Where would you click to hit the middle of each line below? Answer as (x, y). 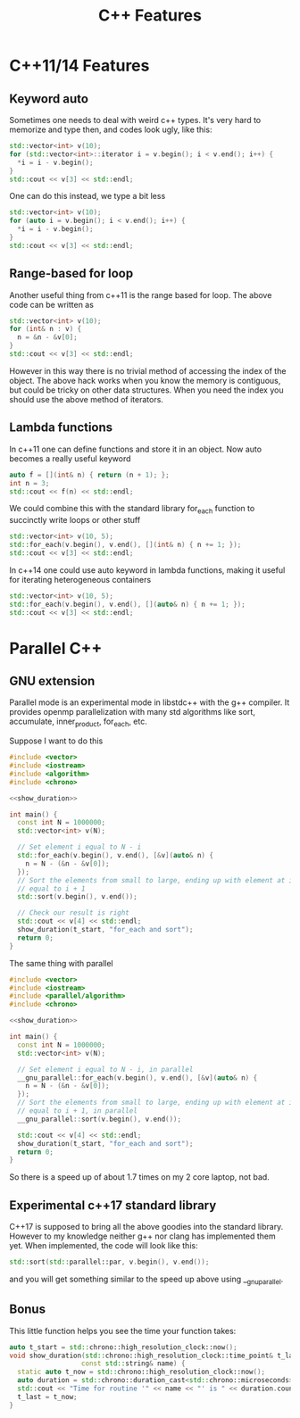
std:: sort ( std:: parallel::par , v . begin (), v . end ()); (109, 1262)
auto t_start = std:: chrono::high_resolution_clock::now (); (124, 1347)
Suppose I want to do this (56, 741)
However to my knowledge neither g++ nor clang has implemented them (142, 1236)
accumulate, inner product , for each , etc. (78, 722)
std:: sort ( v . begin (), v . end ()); (78, 897)
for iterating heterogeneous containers (80, 579)
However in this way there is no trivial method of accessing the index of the (148, 370)
